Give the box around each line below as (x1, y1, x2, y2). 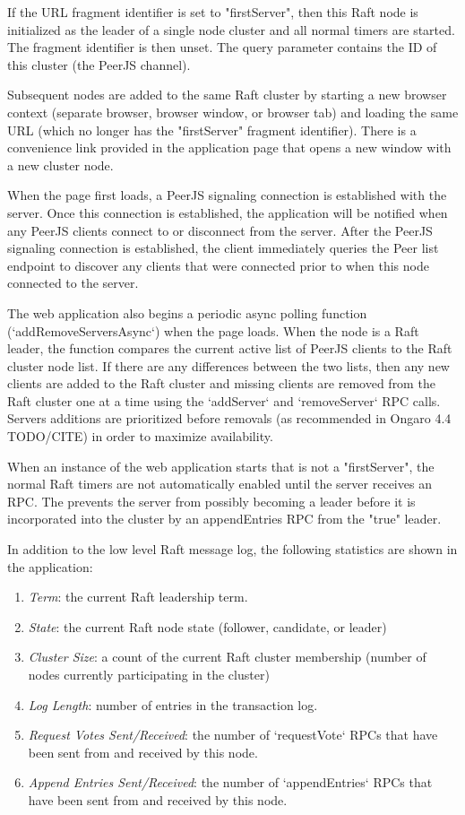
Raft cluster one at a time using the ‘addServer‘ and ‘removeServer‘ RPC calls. (7, 391, 441, 410)
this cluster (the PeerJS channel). (7, 55, 191, 74)
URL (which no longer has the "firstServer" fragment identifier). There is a (7, 120, 417, 139)
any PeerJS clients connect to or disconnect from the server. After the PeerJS (7, 221, 433, 239)
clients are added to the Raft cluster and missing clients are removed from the (7, 374, 435, 393)
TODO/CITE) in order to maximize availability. (7, 427, 273, 446)
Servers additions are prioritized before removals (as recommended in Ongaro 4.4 (7, 409, 452, 428)
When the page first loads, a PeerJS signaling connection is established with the (7, 186, 447, 204)
